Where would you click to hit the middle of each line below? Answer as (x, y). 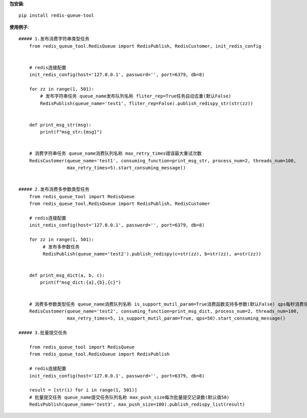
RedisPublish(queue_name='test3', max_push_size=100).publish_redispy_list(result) (137, 404)
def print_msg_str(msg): (60, 125)
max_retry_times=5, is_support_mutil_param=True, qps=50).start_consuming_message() (176, 318)
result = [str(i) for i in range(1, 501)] (83, 390)
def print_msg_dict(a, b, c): (67, 276)
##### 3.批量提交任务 (43, 333)
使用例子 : (19, 27)
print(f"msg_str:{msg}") (71, 132)
